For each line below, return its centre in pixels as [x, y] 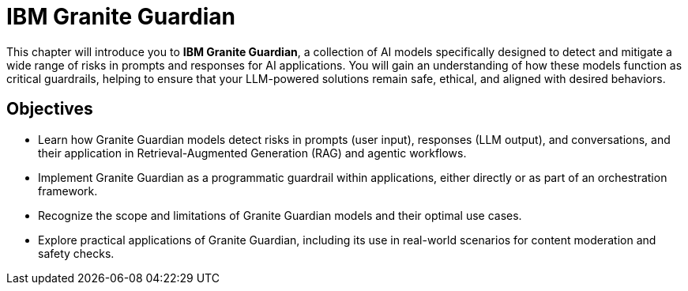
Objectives [50, 109]
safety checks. [76, 253]
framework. [68, 191]
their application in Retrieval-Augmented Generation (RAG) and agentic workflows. [252, 153]
